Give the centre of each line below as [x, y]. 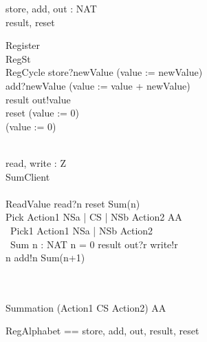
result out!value [38, 99]
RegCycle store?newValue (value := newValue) [104, 72]
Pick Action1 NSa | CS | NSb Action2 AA [94, 217]
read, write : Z [36, 162]
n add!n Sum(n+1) [45, 258]
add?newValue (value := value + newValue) [98, 85]
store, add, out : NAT [51, 8]
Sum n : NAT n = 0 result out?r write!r [94, 244]
